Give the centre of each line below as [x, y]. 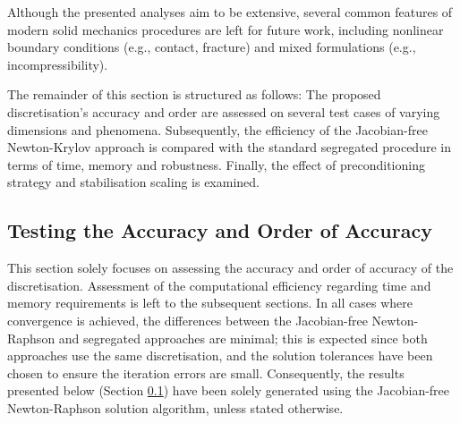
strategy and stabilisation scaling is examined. [133, 182]
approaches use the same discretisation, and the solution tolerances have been [220, 355]
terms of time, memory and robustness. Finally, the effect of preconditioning [216, 164]
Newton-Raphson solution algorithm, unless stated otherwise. [175, 407]
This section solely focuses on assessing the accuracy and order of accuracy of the [230, 268]
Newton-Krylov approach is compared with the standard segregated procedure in [229, 147]
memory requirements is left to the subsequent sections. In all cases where [210, 303]
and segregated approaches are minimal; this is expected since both [243, 338]
